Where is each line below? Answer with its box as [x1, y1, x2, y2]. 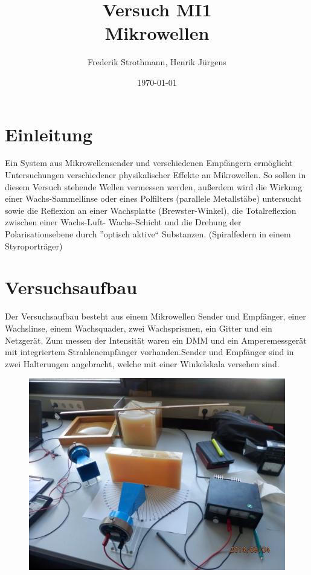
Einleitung [5, 121, 93, 146]
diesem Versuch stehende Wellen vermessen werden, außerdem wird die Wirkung [5, 180, 303, 193]
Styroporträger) [5, 239, 63, 252]
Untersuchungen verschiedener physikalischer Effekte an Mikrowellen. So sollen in [5, 169, 306, 181]
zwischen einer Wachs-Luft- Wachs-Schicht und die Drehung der [5, 216, 242, 228]
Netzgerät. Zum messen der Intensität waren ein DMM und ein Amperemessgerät [5, 333, 307, 346]
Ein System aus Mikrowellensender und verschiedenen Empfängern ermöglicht [5, 156, 293, 169]
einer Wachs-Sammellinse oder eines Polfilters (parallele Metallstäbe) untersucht [5, 192, 301, 205]
